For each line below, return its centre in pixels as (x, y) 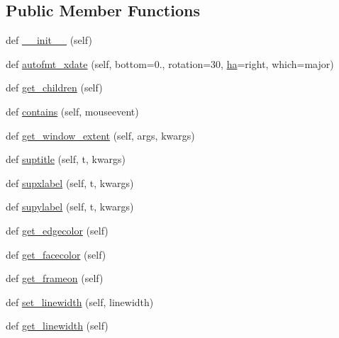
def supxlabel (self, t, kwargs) (70, 182)
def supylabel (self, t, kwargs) (70, 207)
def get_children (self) (54, 88)
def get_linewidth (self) (57, 326)
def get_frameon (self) (55, 278)
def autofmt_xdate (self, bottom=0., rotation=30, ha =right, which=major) (170, 63)
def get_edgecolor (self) (57, 230)
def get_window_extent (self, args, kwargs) (100, 135)
